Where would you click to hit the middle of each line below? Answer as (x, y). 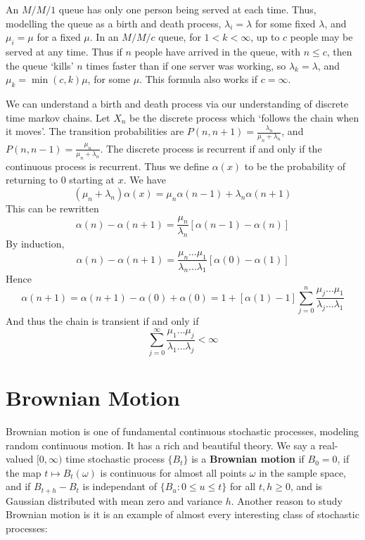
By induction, (35, 244)
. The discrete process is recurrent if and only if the (211, 148)
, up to (265, 37)
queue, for (180, 37)
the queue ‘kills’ (40, 65)
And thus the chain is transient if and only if (102, 321)
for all (243, 486)
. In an (104, 37)
